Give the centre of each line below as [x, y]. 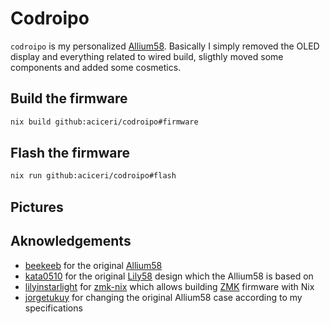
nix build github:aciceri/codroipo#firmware [104, 122]
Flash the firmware [70, 153]
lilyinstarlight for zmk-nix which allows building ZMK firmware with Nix [169, 286]
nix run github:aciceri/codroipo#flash [93, 176]
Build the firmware [69, 98]
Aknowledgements [71, 241]
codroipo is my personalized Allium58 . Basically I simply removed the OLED [165, 46]
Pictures [37, 207]
